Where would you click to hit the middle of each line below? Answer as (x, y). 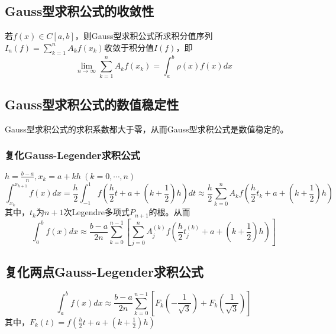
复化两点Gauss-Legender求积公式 (104, 271)
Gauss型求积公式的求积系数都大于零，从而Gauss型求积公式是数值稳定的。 (147, 129)
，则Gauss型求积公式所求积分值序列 (144, 36)
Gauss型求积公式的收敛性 (80, 11)
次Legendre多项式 (96, 212)
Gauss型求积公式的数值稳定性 (92, 104)
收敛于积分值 (129, 47)
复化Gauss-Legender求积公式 (72, 155)
